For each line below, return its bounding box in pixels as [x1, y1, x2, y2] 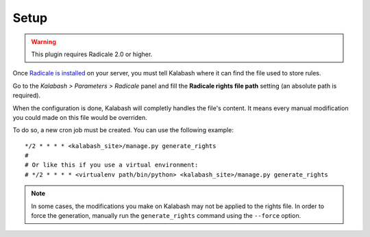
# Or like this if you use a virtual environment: [25, 161, 199, 169]
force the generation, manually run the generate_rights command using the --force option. [31, 212, 301, 220]
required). [12, 91, 41, 99]
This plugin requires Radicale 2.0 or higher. [31, 50, 153, 58]
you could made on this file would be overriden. [12, 113, 147, 121]
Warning [31, 38, 56, 46]
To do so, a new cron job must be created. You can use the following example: [12, 126, 234, 134]
